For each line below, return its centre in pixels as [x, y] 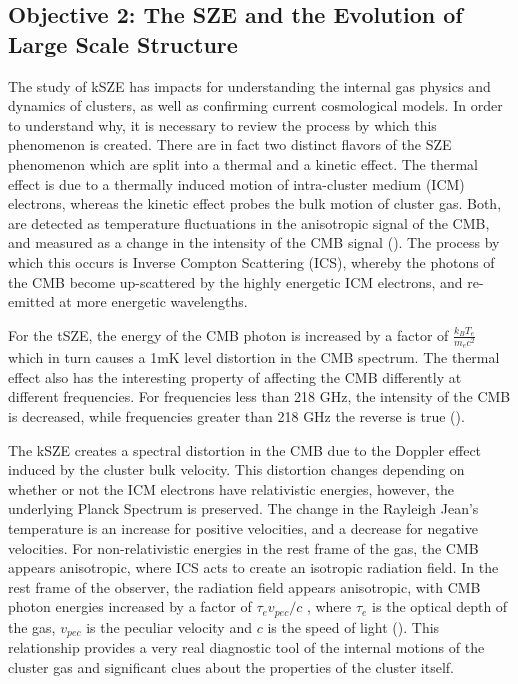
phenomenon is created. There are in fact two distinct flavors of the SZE [230, 144]
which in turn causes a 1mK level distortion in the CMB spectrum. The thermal [254, 357]
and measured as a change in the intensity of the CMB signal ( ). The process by [254, 242]
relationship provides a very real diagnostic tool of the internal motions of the [246, 647]
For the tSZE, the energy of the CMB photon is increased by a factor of [228, 334]
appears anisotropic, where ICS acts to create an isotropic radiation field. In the [253, 567]
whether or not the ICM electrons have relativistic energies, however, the [231, 488]
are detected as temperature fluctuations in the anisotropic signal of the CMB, [249, 222]
